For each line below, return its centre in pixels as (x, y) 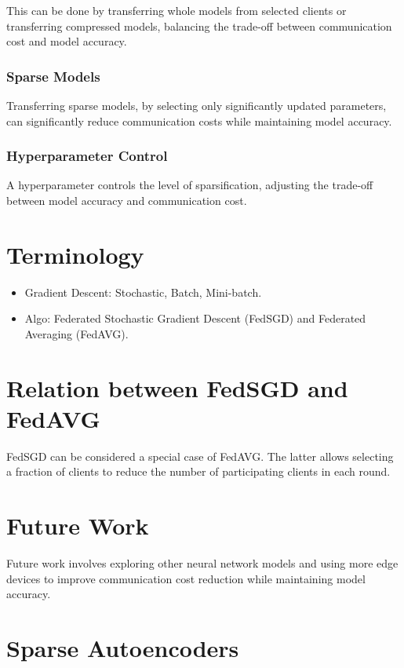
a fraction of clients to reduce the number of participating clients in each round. (198, 471)
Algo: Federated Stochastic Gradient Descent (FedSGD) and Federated (195, 318)
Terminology (75, 254)
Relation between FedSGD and (177, 387)
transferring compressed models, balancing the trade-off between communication (199, 26)
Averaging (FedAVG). (76, 333)
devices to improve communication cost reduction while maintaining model (186, 578)
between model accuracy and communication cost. (127, 200)
